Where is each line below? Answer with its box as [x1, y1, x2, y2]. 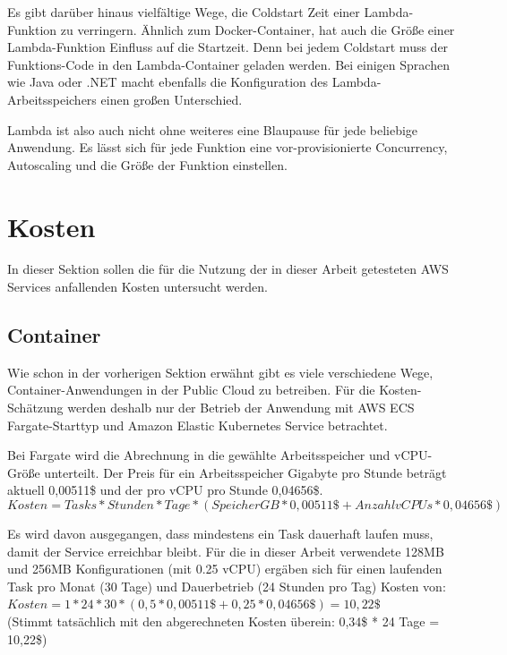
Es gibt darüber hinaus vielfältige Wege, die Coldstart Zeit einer [7, 3, 360, 21]
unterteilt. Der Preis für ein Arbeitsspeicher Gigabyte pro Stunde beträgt [44, 463, 447, 481]
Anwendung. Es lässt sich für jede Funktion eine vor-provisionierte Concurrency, [7, 138, 448, 157]
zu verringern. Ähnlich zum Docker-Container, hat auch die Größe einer [60, 20, 455, 38]
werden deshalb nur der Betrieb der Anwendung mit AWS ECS [67, 398, 415, 417]
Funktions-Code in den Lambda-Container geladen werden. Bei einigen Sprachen [7, 55, 450, 73]
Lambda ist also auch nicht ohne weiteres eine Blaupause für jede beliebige [7, 120, 418, 139]
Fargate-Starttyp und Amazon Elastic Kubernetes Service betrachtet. [7, 415, 388, 434]
